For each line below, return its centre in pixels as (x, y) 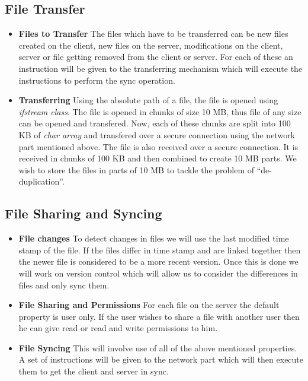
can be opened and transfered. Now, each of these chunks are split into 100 (155, 123)
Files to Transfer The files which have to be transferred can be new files (153, 34)
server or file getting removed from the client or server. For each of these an (156, 57)
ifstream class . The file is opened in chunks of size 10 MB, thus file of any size (160, 111)
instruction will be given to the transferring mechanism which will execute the (161, 68)
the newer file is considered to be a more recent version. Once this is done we (158, 261)
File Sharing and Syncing (84, 213)
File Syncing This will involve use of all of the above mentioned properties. (158, 347)
